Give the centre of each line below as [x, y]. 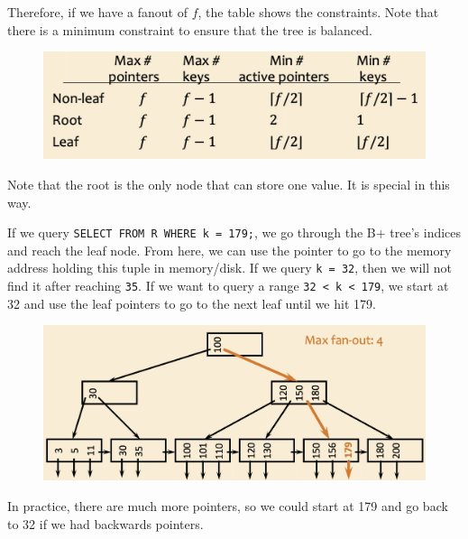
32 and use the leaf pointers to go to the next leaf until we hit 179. [192, 303]
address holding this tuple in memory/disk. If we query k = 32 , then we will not [229, 268]
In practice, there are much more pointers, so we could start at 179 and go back [228, 505]
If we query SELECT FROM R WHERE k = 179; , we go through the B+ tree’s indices [234, 232]
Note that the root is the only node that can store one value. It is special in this [229, 185]
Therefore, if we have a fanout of [97, 12]
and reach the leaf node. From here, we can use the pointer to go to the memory [229, 250]
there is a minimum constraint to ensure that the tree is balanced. [190, 29]
